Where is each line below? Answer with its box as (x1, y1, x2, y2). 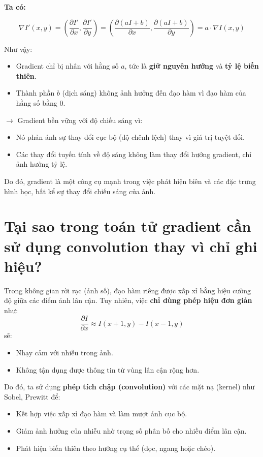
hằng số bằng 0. (16, 97, 65, 108)
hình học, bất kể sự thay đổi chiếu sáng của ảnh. (4, 186, 156, 196)
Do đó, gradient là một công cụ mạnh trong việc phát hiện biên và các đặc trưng (4, 175, 256, 186)
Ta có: (4, 2, 26, 12)
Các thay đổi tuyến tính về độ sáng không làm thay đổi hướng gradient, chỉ (16, 148, 252, 159)
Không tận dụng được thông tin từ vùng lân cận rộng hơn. (16, 364, 200, 375)
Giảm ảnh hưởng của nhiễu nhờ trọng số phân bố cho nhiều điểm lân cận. (16, 425, 247, 436)
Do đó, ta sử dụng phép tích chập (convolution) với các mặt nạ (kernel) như (4, 381, 255, 392)
